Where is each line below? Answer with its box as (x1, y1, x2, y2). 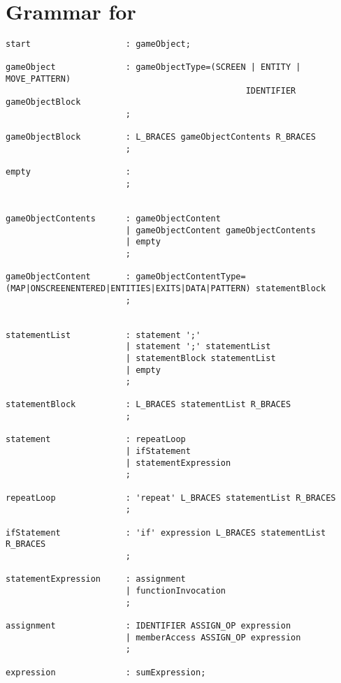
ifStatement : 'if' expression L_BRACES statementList (6, 527, 326, 538)
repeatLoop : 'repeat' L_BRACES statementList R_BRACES (6, 492, 336, 503)
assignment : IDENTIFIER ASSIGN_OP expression (6, 620, 291, 631)
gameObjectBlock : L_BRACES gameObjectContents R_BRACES (6, 132, 316, 142)
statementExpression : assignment (6, 574, 186, 585)
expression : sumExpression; (6, 667, 206, 677)
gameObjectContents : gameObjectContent (6, 213, 221, 223)
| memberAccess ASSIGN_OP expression (125, 632, 301, 642)
